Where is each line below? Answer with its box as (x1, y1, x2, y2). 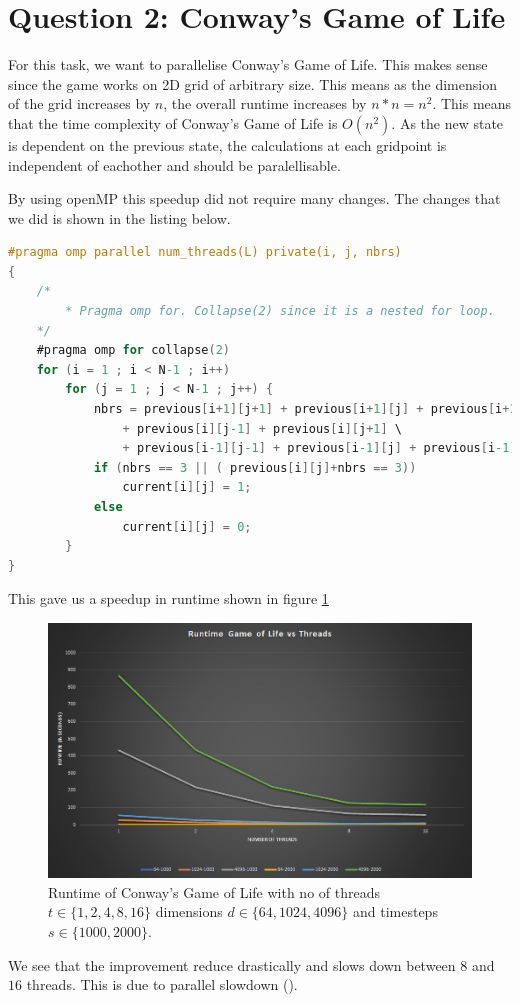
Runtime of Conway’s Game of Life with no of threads (48, 881, 380, 902)
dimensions (155, 901, 223, 922)
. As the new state (391, 112, 504, 133)
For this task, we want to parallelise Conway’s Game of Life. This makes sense (8, 54, 488, 75)
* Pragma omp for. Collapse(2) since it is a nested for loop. (65, 304, 495, 319)
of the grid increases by (8, 93, 151, 114)
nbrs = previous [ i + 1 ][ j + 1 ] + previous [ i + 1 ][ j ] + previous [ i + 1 (93, 402, 517, 417)
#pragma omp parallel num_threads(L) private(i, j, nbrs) (8, 245, 402, 260)
